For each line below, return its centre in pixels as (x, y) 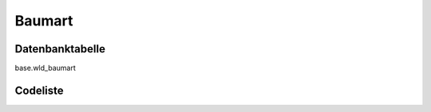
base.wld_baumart (45, 68)
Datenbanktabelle (60, 49)
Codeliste (39, 90)
